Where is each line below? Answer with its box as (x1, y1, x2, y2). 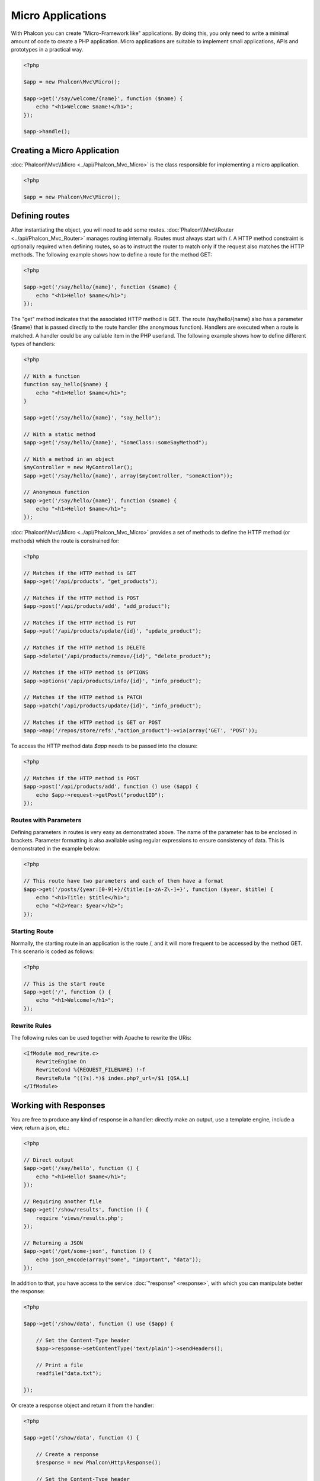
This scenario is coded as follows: (11, 948, 94, 955)
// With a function (23, 373, 80, 379)
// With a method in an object (23, 456, 115, 462)
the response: (11, 1288, 45, 1295)
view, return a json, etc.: (11, 1124, 70, 1131)
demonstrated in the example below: (11, 845, 100, 852)
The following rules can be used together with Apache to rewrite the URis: (11, 1034, 192, 1041)
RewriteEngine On (36, 1058, 87, 1065)
